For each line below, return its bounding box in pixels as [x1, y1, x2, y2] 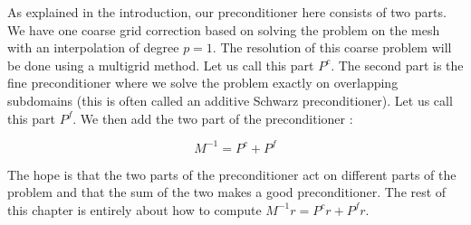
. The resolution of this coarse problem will [212, 38, 452, 57]
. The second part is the [331, 55, 464, 74]
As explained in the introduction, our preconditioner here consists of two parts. [7, 3, 447, 21]
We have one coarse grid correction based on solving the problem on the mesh [7, 20, 440, 39]
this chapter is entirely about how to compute [7, 200, 262, 219]
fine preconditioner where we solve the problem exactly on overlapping [7, 73, 399, 92]
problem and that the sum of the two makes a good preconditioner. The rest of [7, 183, 447, 202]
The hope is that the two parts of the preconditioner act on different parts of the [7, 164, 457, 183]
